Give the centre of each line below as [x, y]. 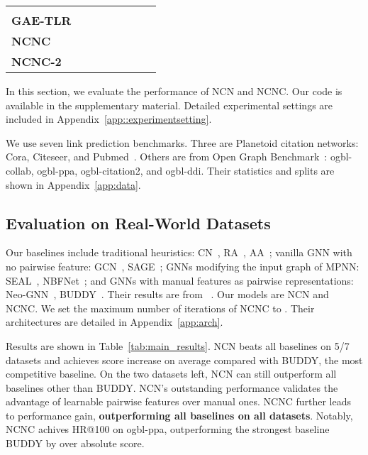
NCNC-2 [37, 61]
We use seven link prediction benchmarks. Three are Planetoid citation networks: [182, 142]
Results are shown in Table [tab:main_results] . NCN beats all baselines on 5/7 [178, 345]
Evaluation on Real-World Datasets [138, 223]
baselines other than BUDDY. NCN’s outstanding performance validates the [172, 387]
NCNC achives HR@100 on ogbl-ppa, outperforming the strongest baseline [168, 429]
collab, [20, 170]
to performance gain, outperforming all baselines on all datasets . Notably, [179, 415]
